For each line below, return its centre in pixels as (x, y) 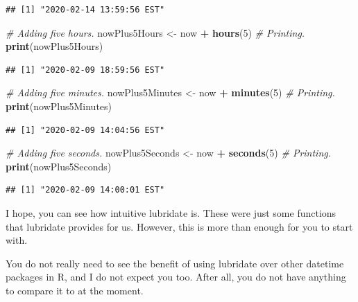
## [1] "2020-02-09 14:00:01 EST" (85, 190)
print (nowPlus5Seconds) (59, 166)
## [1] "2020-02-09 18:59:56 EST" (85, 70)
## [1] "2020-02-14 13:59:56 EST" (85, 10)
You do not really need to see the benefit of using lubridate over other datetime (175, 263)
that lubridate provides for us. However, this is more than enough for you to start (179, 226)
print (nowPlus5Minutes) (59, 106)
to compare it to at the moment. (75, 290)
